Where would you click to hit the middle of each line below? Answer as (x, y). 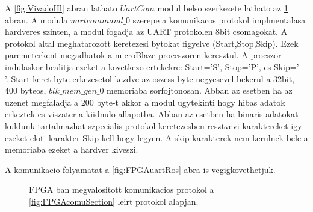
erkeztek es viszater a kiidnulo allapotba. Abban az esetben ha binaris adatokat (152, 114)
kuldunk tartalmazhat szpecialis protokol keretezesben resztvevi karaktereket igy (153, 125)
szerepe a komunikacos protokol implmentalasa (219, 20)
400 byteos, (26, 90)
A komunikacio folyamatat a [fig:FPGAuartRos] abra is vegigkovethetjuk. (140, 169)
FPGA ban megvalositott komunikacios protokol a (122, 189)
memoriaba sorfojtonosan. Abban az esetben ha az (200, 90)
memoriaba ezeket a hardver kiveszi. (72, 149)
